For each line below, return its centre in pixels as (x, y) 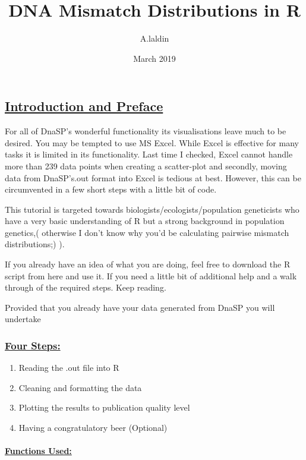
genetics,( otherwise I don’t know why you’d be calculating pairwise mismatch (147, 232)
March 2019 (154, 58)
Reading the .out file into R (69, 368)
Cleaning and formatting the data (80, 387)
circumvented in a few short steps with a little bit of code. (111, 189)
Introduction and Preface (84, 106)
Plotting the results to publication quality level (104, 407)
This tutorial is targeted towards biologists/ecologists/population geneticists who (152, 209)
